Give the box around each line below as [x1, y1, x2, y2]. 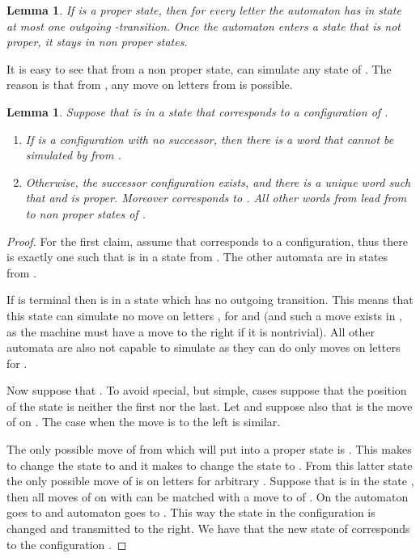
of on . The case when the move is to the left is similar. [6, 413, 281, 430]
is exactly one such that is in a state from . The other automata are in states [6, 248, 388, 265]
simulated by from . [25, 146, 121, 163]
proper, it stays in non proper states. [6, 33, 188, 50]
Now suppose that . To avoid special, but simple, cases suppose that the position [6, 382, 407, 399]
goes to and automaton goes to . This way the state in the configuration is [6, 504, 375, 521]
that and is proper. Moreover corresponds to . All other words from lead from [25, 189, 407, 206]
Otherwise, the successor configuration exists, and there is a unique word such [25, 173, 411, 190]
